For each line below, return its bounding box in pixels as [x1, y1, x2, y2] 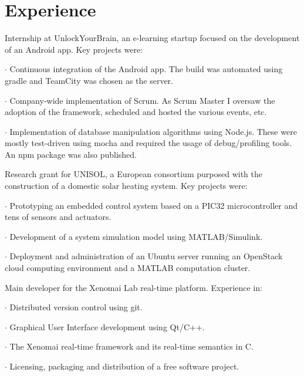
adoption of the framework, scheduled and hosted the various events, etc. [5, 106, 267, 118]
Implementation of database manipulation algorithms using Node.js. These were [9, 125, 297, 137]
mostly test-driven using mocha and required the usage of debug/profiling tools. [5, 137, 292, 149]
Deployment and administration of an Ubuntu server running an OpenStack [9, 250, 283, 262]
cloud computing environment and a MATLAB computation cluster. [5, 262, 251, 274]
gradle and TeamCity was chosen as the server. [5, 74, 173, 86]
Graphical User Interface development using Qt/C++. [9, 320, 205, 333]
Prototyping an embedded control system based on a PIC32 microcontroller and [9, 199, 298, 211]
